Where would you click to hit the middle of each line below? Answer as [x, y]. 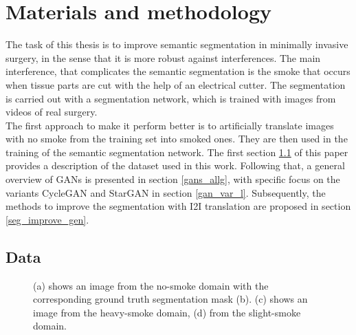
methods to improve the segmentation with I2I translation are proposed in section [178, 206]
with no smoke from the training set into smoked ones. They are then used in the [177, 139]
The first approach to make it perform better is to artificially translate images [170, 125]
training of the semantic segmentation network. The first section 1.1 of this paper [177, 152]
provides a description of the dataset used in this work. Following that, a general [175, 165]
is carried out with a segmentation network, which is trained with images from [171, 98]
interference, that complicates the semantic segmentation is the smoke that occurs [178, 71]
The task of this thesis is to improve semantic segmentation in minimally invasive [177, 44]
